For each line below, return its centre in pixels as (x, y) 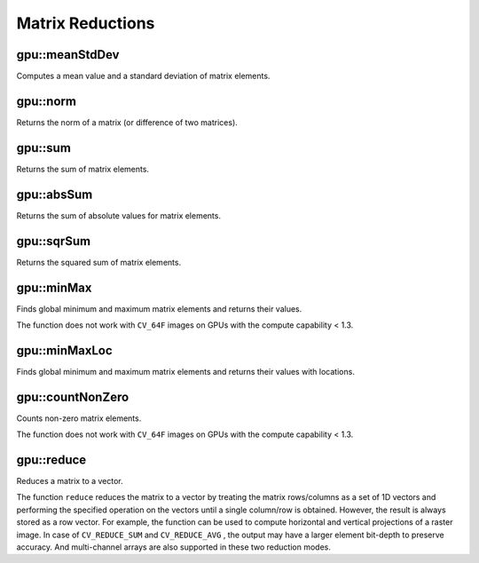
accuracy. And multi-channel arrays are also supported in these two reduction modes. (174, 547)
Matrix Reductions (86, 23)
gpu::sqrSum (54, 241)
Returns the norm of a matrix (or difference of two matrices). (127, 122)
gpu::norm (47, 101)
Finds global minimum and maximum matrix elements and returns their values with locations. (185, 371)
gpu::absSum (55, 194)
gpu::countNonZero (73, 396)
